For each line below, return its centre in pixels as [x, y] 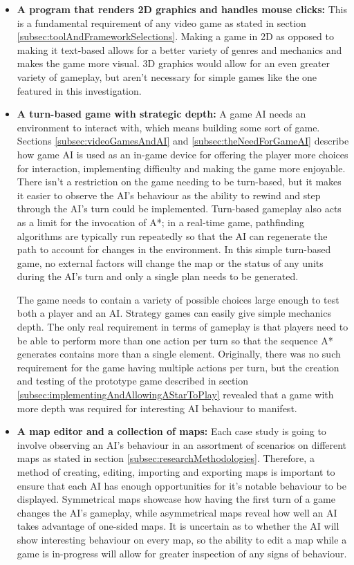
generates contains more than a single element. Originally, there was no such [179, 354]
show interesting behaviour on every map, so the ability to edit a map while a [182, 539]
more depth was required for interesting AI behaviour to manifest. [157, 408]
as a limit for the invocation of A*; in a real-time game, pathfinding [160, 222]
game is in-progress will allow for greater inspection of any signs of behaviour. [182, 553]
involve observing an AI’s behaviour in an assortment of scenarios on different [182, 444]
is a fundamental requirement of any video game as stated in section [161, 22]
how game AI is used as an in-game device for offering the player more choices [183, 154]
